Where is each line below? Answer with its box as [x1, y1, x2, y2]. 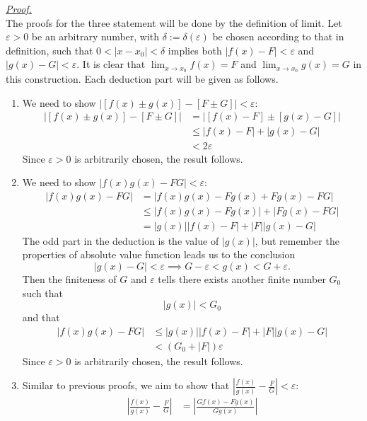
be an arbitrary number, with [31, 29, 160, 44]
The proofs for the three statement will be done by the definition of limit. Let [6, 15, 342, 30]
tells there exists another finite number [158, 271, 326, 286]
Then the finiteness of [22, 271, 117, 286]
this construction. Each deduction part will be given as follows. [6, 71, 279, 86]
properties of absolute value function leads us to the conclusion [22, 247, 296, 262]
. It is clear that [76, 57, 146, 71]
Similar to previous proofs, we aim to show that [22, 378, 230, 393]
